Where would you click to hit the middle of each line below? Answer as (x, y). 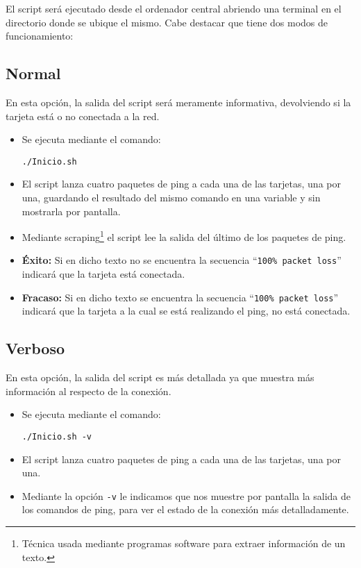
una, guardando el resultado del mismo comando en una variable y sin (171, 198)
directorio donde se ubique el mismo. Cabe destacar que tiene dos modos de (167, 22)
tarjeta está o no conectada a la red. (83, 116)
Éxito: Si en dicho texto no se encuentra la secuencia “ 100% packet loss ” (182, 260)
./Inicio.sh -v (57, 436)
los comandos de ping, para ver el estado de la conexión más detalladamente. (185, 509)
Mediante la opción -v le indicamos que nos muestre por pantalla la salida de (186, 495)
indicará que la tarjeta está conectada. (103, 274)
